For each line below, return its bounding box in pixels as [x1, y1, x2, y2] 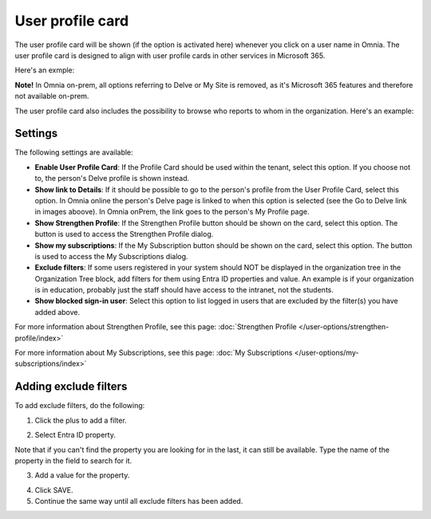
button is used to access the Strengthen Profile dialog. [34, 230, 214, 239]
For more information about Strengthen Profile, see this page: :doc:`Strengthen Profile [14, 322, 297, 332]
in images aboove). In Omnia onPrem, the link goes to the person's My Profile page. [34, 207, 310, 217]
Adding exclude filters [14, 379, 128, 394]
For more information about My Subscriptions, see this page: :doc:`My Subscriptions [14, 348, 293, 358]
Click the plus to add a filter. [34, 415, 127, 425]
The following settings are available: [14, 147, 133, 157]
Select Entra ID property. [34, 431, 116, 440]
